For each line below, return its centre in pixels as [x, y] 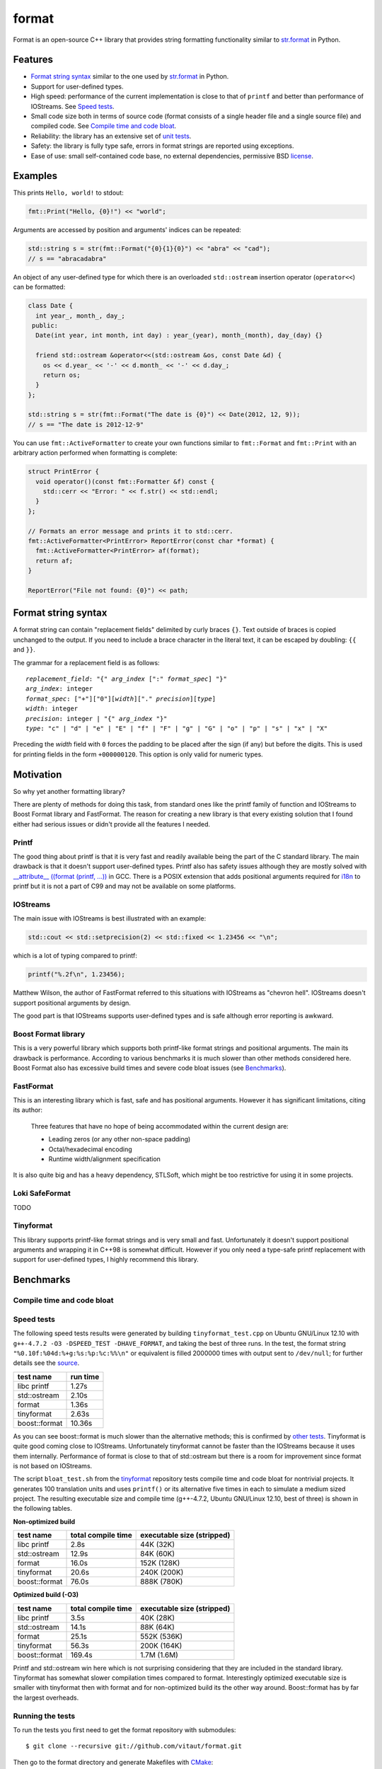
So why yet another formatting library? [69, 791]
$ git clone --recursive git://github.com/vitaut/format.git [134, 1746]
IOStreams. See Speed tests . [73, 106]
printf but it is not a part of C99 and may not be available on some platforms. [125, 886]
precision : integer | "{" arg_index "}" [97, 719]
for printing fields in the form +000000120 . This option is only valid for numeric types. [138, 754]
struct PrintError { [63, 472]
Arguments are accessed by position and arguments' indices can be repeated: [127, 230]
